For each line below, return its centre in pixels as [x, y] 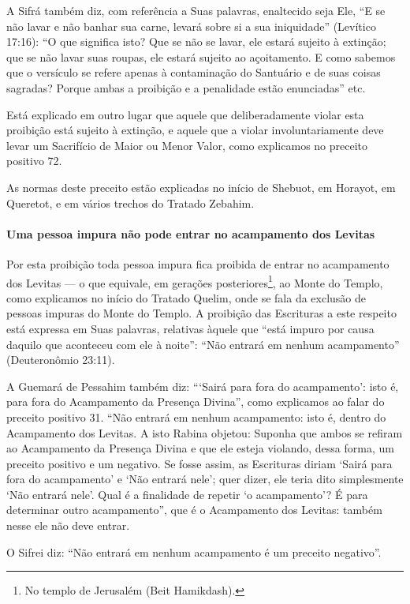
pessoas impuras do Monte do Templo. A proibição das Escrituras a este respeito [201, 313]
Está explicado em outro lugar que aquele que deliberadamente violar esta [185, 114]
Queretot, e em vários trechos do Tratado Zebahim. [130, 203]
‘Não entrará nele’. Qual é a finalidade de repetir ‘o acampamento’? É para [187, 494]
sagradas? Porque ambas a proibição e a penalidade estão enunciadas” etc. [186, 87]
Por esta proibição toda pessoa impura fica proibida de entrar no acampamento [198, 263]
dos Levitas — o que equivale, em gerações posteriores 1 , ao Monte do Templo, [195, 281]
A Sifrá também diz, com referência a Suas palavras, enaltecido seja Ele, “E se [196, 10]
